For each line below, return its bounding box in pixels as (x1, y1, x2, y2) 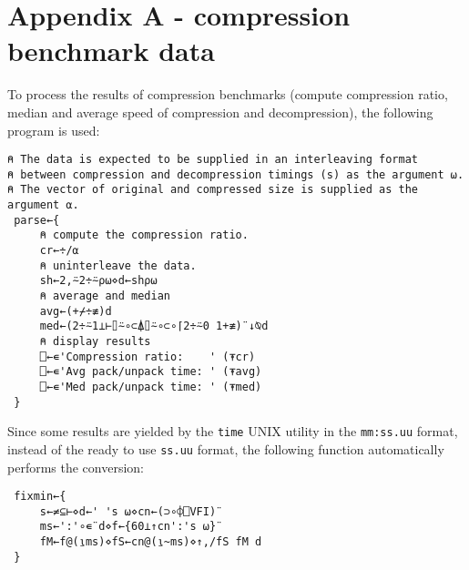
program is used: (7, 120, 100, 139)
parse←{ (14, 213, 60, 227)
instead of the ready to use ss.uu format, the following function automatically (7, 439, 444, 458)
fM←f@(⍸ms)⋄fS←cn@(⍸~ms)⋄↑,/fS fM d (39, 535, 262, 549)
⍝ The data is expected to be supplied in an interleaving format (7, 153, 419, 167)
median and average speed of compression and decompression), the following (7, 102, 433, 121)
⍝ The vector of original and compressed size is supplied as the (7, 183, 419, 197)
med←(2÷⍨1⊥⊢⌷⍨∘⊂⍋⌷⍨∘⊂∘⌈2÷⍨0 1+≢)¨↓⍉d (39, 320, 269, 333)
